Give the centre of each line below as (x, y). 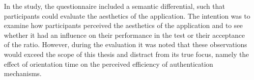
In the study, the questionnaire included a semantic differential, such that (114, 6)
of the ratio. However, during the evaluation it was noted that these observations (126, 44)
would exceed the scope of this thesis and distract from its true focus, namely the (127, 54)
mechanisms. (23, 73)
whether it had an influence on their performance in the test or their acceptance (125, 35)
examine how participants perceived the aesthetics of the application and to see (124, 25)
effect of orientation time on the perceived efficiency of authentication (109, 64)
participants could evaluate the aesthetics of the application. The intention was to (127, 15)
